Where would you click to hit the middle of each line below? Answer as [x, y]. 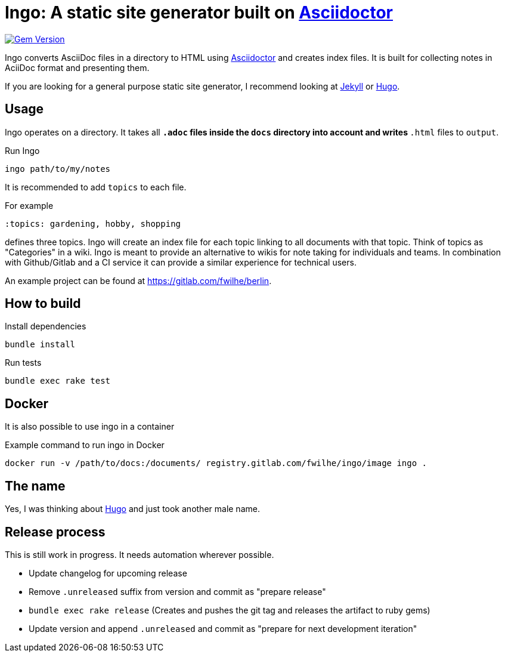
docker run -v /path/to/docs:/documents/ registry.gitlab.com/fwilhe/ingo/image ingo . [216, 463]
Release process [55, 532]
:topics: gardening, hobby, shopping [93, 223]
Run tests [23, 363]
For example [29, 205]
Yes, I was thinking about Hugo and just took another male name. [132, 509]
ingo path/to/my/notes [58, 169]
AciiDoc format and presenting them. [77, 67]
